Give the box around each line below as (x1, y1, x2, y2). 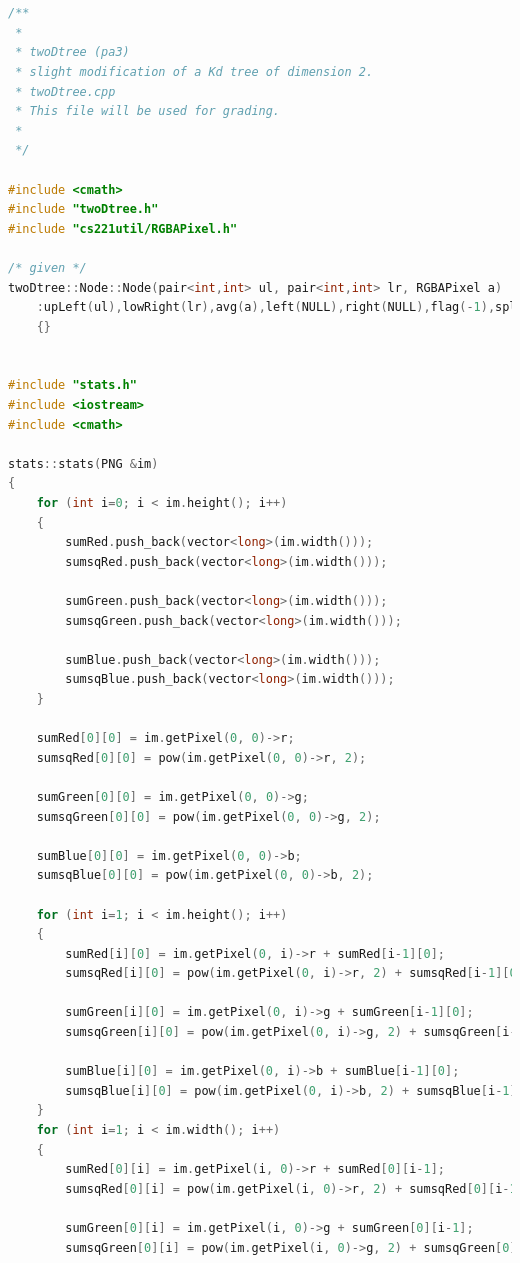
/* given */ (8, 260, 87, 275)
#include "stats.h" (8, 378, 137, 393)
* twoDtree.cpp (15, 84, 116, 99)
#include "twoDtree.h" (8, 202, 159, 217)
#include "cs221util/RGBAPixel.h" (8, 221, 238, 236)
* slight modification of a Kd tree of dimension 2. (15, 64, 374, 79)
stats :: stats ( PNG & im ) (8, 456, 159, 471)
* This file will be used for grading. (15, 104, 281, 119)
